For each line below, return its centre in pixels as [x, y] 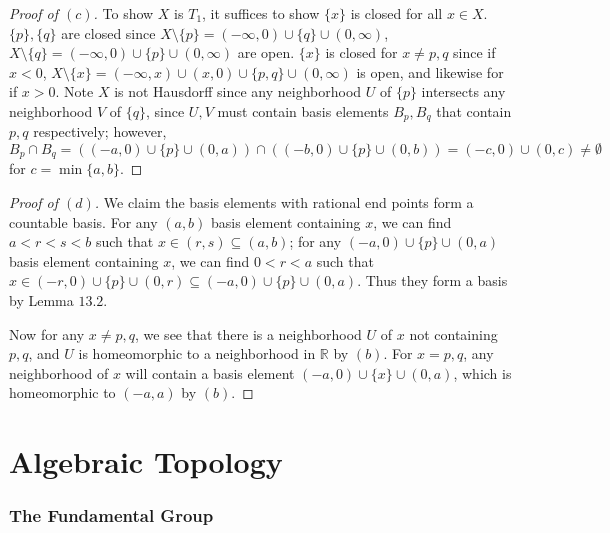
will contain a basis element [210, 372]
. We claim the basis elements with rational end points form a [284, 202]
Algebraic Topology [146, 461]
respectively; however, [100, 131]
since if [474, 52]
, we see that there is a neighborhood [248, 333]
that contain [474, 110]
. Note [74, 91]
